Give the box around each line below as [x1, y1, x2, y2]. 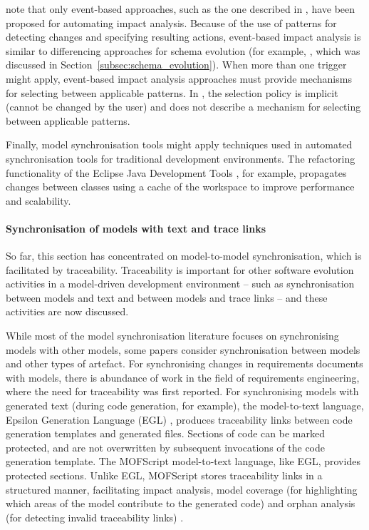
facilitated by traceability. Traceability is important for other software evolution [6, 262, 354, 277]
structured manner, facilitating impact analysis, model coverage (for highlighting [6, 481, 358, 496]
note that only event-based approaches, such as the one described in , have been [6, 1, 355, 16]
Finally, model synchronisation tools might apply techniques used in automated [6, 137, 353, 152]
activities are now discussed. [6, 304, 129, 319]
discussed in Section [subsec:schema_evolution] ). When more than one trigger [6, 57, 347, 72]
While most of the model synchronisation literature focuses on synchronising [6, 328, 339, 343]
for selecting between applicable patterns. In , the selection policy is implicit [6, 85, 338, 100]
